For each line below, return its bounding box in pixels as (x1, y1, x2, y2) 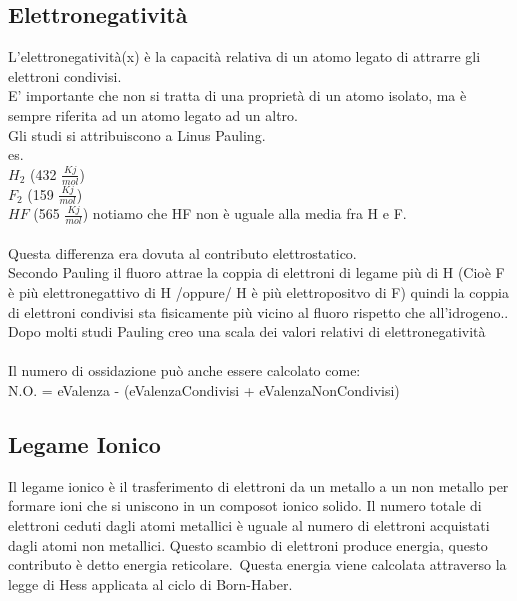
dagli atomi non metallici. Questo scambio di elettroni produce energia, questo (8, 534, 488, 555)
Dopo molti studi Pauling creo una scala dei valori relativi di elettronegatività (8, 321, 486, 342)
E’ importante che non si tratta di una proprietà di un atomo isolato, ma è (8, 85, 467, 106)
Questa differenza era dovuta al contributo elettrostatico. (8, 242, 357, 263)
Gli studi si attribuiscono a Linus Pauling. (8, 124, 266, 145)
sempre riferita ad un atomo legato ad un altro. (8, 104, 298, 125)
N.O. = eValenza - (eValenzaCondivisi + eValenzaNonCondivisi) (8, 380, 400, 400)
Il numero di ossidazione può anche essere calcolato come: (8, 360, 361, 381)
